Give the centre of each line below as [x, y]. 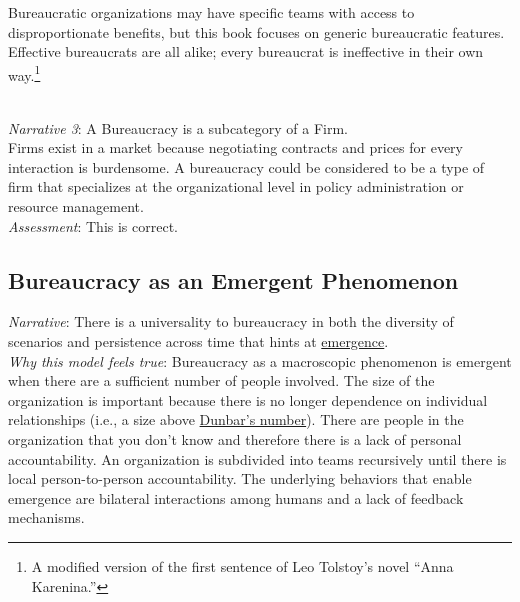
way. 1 [24, 73]
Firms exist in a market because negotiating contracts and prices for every [235, 147]
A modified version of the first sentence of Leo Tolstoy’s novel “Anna [242, 565]
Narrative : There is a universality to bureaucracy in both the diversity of [231, 321]
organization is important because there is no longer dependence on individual [248, 399]
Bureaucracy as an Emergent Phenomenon [233, 279]
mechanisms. [46, 517]
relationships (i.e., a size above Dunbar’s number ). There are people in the [236, 419]
